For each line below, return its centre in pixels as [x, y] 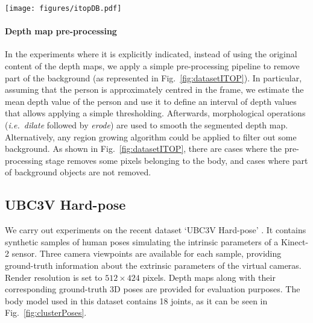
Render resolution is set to [54, 277]
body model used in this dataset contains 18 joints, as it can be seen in [136, 300]
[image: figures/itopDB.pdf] [63, 8]
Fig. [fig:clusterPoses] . [46, 312]
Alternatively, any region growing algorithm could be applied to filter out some [151, 136]
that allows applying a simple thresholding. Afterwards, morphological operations [155, 113]
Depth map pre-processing [61, 31]
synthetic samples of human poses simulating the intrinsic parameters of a [142, 241]
